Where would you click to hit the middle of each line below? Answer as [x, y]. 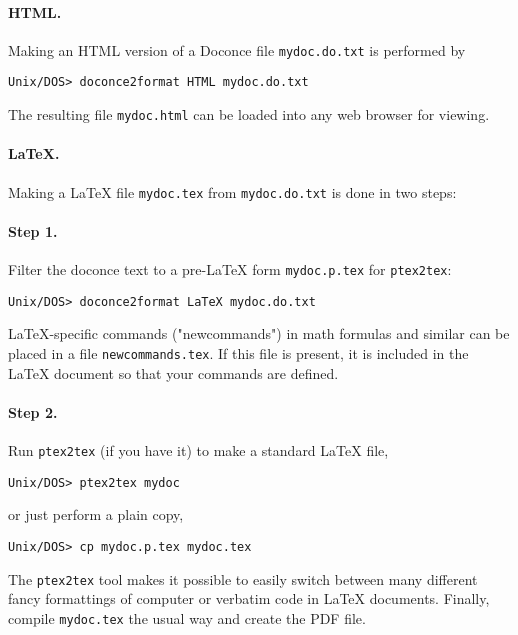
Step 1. [33, 230]
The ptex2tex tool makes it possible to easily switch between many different [243, 578]
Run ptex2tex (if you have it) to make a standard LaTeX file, [198, 449]
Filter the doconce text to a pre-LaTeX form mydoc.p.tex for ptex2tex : [230, 269]
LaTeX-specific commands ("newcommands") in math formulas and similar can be [259, 333]
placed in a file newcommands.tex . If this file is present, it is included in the [238, 352]
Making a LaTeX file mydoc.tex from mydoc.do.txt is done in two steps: [232, 191]
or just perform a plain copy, [96, 514]
